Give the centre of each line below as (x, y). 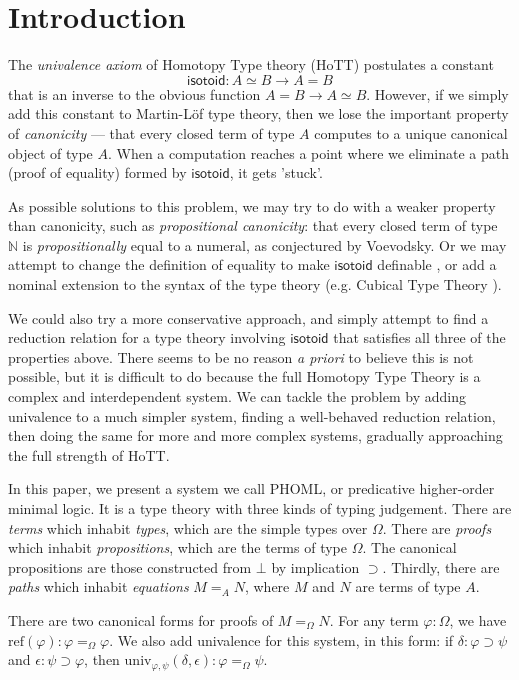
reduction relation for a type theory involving (147, 337)
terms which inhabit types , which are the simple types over (188, 527)
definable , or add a (437, 264)
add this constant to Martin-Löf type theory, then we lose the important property (258, 113)
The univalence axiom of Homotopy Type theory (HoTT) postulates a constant (251, 64)
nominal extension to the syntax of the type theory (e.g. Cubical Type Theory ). (255, 284)
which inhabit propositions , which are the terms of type (177, 547)
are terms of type (408, 586)
